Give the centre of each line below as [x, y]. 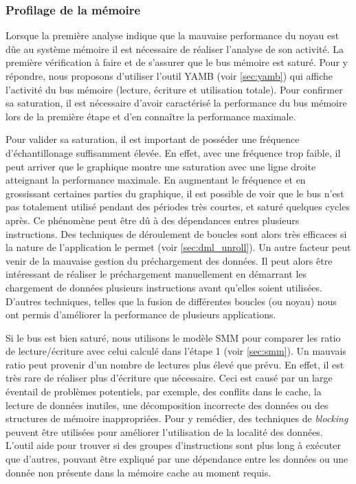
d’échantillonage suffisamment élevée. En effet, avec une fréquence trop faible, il [173, 152]
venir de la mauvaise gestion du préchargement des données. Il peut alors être [169, 260]
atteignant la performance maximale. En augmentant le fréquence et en [156, 180]
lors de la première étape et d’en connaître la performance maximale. [151, 116]
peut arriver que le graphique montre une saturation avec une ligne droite [161, 166]
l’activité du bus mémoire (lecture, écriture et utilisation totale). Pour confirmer [174, 89]
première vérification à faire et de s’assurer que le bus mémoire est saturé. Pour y [177, 62]
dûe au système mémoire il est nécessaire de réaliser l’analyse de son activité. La [175, 48]
